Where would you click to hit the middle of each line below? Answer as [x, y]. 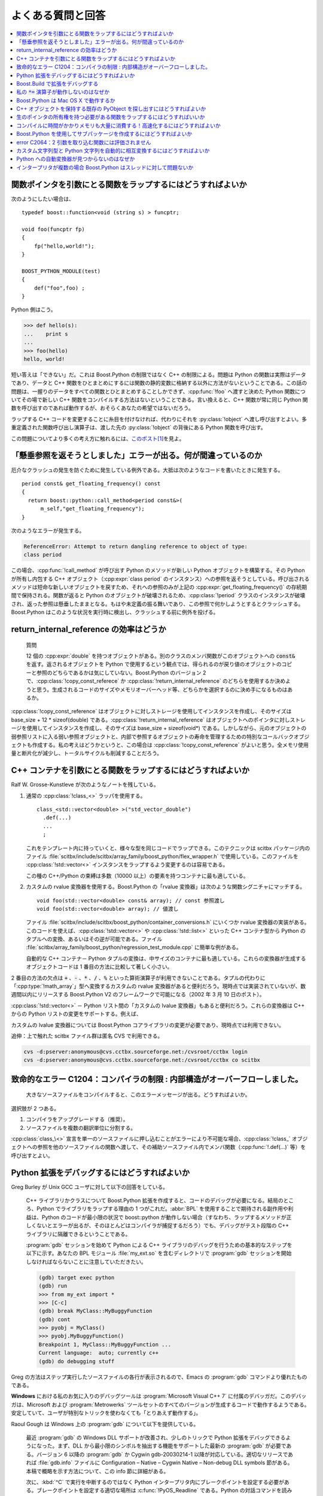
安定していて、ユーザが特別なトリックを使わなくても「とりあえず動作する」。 [106, 1413]
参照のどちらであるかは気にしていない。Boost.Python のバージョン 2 [121, 673]
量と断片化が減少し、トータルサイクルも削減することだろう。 [87, 753]
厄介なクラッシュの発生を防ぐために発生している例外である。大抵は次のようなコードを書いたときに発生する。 [147, 470]
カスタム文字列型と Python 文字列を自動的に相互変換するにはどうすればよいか [113, 151]
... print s [46, 334]
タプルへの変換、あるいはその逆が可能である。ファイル [94, 939]
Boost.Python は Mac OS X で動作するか [66, 100]
